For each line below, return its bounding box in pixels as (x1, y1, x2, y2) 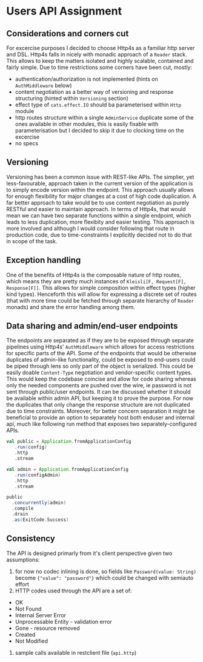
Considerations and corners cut (6, 28, 129, 39)
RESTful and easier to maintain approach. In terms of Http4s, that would (6, 205, 186, 212)
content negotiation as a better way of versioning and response (15, 88, 174, 95)
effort (15, 580, 29, 588)
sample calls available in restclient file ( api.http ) (15, 649, 137, 656)
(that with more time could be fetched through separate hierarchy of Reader (6, 297, 195, 304)
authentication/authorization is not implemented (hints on (15, 76, 159, 82)
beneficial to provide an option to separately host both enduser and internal (6, 414, 195, 421)
